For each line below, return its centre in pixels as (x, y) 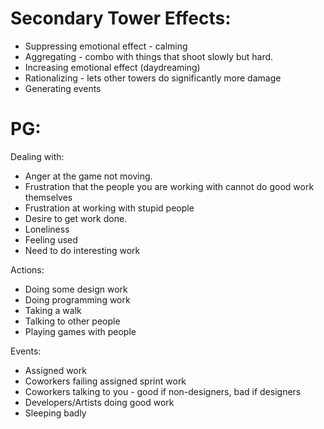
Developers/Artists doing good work (99, 402)
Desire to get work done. (76, 218)
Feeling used (51, 239)
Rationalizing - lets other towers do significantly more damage (153, 78)
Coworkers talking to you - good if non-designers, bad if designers (163, 391)
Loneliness (47, 229)
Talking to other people (72, 321)
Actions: (27, 269)
